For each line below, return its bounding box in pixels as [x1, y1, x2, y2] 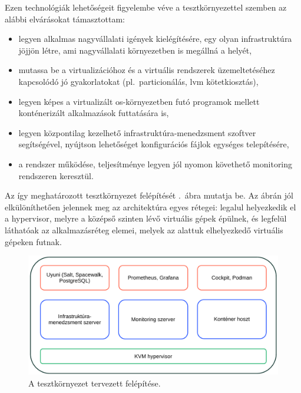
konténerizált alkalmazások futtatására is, [18, 107, 169, 119]
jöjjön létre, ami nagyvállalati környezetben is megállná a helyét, [18, 44, 252, 56]
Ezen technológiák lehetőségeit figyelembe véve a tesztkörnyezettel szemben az [5, 1, 287, 13]
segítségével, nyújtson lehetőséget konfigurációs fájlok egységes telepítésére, [18, 138, 289, 150]
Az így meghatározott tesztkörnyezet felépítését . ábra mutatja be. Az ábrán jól [5, 189, 293, 202]
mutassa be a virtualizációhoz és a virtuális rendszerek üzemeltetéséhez [18, 64, 275, 76]
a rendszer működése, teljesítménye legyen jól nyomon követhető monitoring [18, 157, 293, 170]
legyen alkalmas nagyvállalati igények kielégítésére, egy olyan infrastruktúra [18, 32, 292, 45]
